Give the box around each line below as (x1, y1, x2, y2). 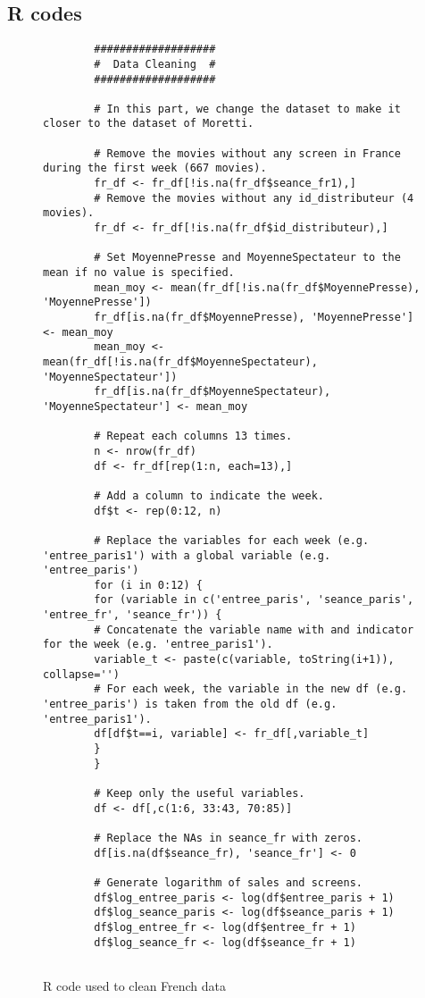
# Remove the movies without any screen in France (94, 147, 401, 160)
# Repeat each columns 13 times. (94, 430, 293, 443)
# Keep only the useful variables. (94, 787, 305, 801)
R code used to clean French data (43, 976, 227, 994)
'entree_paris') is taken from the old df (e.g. (43, 698, 337, 711)
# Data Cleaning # (94, 57, 216, 71)
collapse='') (43, 667, 120, 681)
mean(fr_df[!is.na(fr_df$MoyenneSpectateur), (43, 355, 318, 368)
